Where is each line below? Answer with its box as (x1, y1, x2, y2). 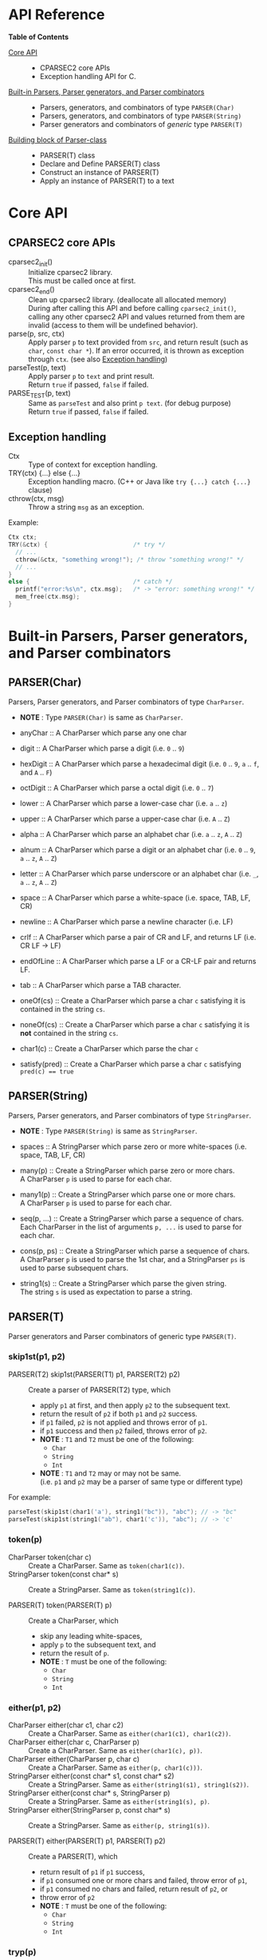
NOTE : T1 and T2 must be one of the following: (39, 1434, 194, 1444)
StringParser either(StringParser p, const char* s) (8, 1805, 171, 1815)
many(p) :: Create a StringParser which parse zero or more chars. (19, 1165, 235, 1175)
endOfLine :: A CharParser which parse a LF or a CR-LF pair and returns (19, 956, 257, 966)
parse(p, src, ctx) (8, 329, 65, 338)
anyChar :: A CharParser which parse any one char (19, 727, 187, 737)
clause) (28, 485, 53, 495)
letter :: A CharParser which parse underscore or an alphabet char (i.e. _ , (19, 869, 259, 878)
